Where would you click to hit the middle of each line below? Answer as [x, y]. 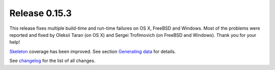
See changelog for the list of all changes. [52, 61]
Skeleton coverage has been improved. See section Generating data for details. [93, 51]
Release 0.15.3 [41, 13]
